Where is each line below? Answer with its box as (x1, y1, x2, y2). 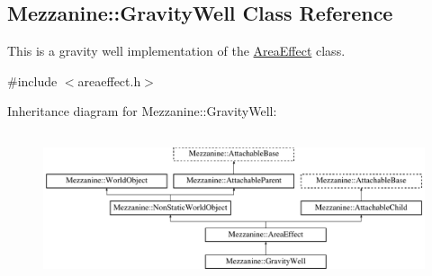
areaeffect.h (77, 71, 141, 90)
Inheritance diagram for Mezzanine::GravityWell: (7, 102, 277, 120)
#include (7, 71, 58, 90)
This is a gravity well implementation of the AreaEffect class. (7, 41, 346, 60)
